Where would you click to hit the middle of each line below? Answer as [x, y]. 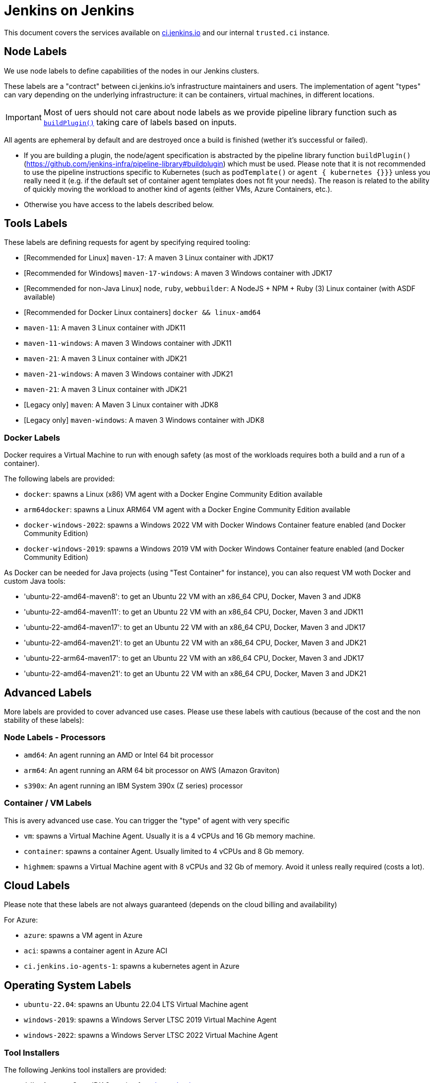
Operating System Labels [68, 985]
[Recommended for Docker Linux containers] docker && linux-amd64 [142, 312]
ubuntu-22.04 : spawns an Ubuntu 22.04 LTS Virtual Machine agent [136, 1005]
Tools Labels [36, 224]
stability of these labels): [44, 720]
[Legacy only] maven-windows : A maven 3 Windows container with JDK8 [144, 420]
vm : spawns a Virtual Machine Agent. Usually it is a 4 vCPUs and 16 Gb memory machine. [170, 836]
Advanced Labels [48, 693]
